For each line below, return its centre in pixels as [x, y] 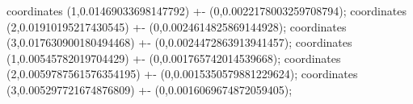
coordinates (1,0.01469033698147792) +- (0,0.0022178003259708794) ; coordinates [206, 10]
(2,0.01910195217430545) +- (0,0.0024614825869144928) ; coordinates [177, 26]
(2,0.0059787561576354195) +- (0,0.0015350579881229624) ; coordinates [182, 74]
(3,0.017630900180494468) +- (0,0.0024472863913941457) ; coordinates [179, 42]
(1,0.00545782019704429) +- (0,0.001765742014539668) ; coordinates [174, 58]
